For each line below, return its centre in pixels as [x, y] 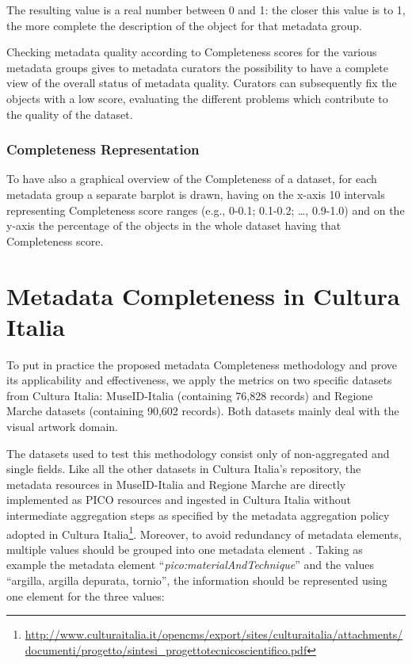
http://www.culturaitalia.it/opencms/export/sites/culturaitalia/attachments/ [214, 634]
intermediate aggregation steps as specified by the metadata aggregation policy [198, 515]
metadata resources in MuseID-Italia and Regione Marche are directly [176, 484]
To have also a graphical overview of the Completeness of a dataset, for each [192, 179]
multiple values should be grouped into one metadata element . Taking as [185, 549]
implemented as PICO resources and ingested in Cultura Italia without [179, 500]
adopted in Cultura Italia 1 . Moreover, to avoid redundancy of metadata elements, [204, 532]
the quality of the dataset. [70, 114]
